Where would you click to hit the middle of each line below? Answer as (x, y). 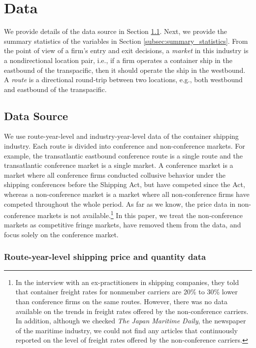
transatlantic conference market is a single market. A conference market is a (119, 165)
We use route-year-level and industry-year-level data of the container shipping (121, 136)
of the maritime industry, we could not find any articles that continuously (127, 330)
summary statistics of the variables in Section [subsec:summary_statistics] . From (126, 41)
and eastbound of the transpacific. (55, 89)
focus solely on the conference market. (61, 235)
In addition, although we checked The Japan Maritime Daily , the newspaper (131, 321)
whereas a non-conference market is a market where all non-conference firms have (127, 194)
